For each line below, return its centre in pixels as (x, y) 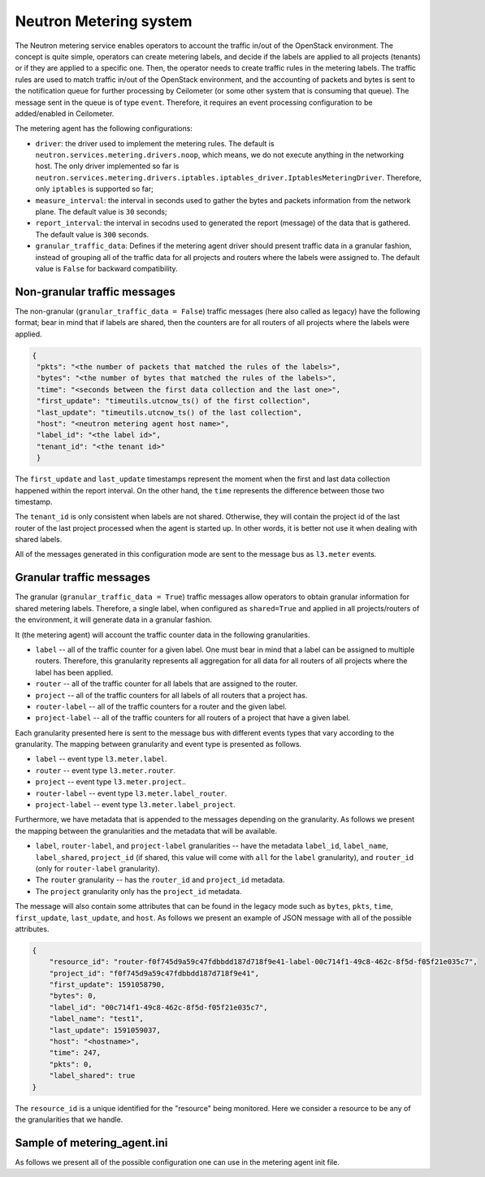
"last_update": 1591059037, (105, 1030)
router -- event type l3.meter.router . (106, 770)
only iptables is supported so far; (94, 189)
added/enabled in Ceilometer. (65, 113)
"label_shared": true (92, 1076)
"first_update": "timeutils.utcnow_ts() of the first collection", (174, 401)
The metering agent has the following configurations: (104, 128)
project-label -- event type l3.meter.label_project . (135, 805)
